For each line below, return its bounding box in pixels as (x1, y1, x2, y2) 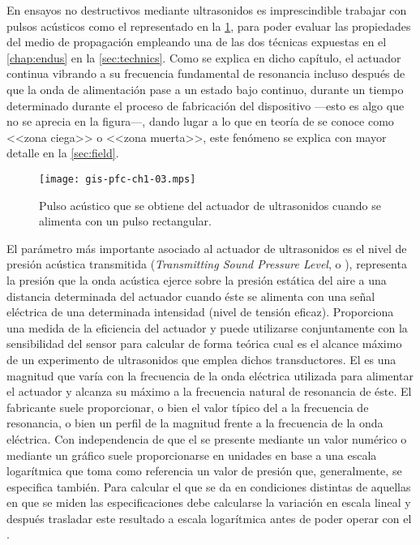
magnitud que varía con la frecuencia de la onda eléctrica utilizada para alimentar (6, 367, 414, 384)
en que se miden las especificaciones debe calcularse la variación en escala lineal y (6, 494, 411, 511)
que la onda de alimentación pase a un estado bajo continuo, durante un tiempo (6, 80, 404, 97)
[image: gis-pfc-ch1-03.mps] (39, 173, 196, 185)
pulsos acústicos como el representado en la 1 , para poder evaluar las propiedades (6, 17, 411, 34)
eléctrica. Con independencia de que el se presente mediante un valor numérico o (6, 430, 407, 447)
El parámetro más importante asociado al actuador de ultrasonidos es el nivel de (6, 239, 407, 256)
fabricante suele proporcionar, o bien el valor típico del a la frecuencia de (6, 398, 369, 415)
